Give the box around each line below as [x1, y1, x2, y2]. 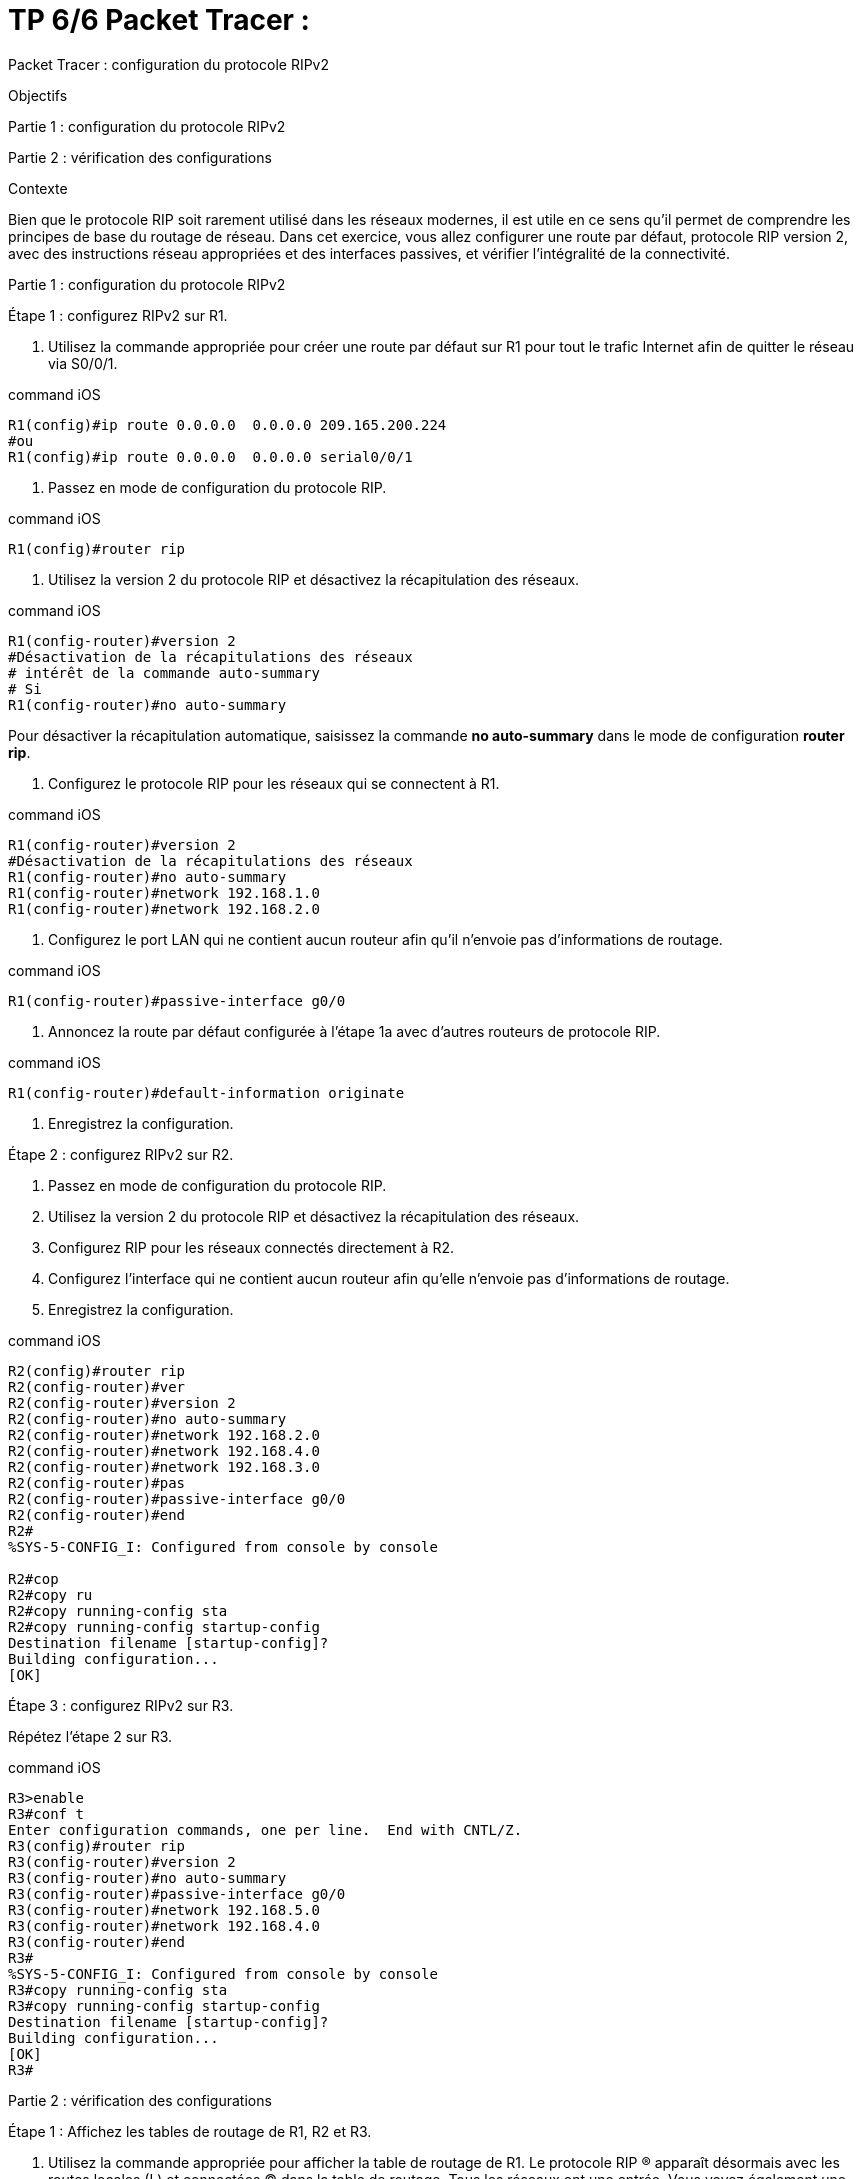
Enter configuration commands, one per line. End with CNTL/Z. [8, 1821, 523, 1838]
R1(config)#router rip [8, 540, 186, 557]
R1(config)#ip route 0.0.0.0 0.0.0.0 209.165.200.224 [8, 416, 447, 433]
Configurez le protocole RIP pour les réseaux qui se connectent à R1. [48, 774, 500, 792]
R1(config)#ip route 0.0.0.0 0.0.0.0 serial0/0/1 [8, 448, 413, 465]
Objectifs [8, 86, 68, 104]
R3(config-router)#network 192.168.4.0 [8, 1917, 320, 1934]
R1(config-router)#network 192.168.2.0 [8, 900, 320, 917]
